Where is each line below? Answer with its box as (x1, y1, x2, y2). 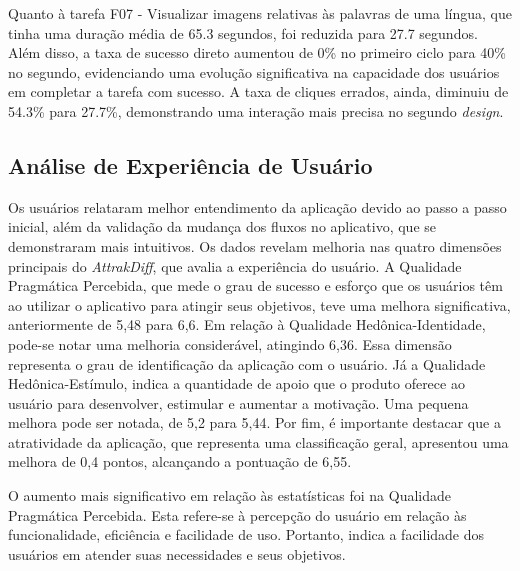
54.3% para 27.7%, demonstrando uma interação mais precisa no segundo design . (8, 100, 504, 121)
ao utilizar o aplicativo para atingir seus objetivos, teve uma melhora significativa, (8, 294, 511, 315)
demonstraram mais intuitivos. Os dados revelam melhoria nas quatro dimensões (8, 235, 502, 256)
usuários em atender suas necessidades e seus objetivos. (8, 543, 346, 564)
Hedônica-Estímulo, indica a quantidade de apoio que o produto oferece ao (8, 373, 465, 394)
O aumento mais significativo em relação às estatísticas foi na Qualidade (8, 485, 452, 506)
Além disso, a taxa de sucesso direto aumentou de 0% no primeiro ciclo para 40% (8, 42, 506, 63)
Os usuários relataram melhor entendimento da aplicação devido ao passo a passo (8, 196, 507, 217)
